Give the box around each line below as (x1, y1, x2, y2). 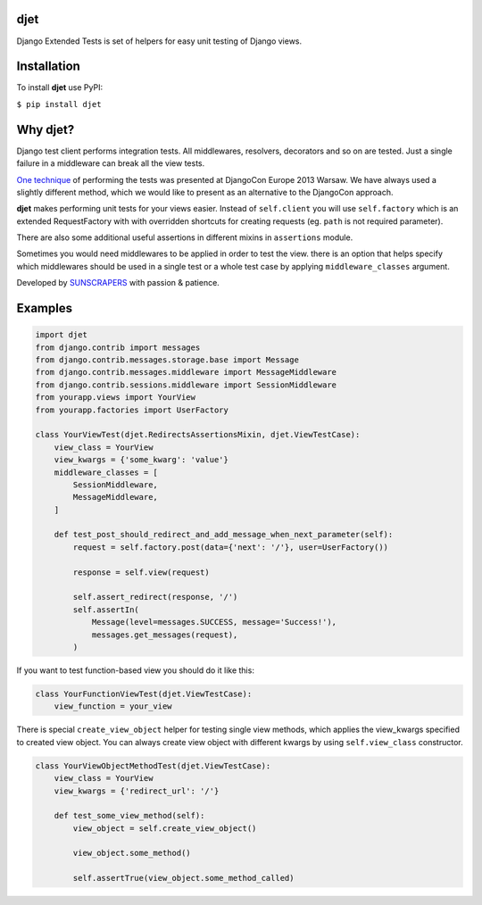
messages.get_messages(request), (91, 629, 238, 640)
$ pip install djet (16, 99, 102, 109)
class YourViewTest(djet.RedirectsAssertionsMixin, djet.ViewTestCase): (35, 429, 361, 440)
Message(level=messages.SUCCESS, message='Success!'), (91, 617, 337, 627)
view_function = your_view (54, 702, 173, 711)
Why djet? (16, 121, 75, 137)
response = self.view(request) (72, 567, 210, 577)
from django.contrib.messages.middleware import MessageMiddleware (35, 367, 337, 378)
